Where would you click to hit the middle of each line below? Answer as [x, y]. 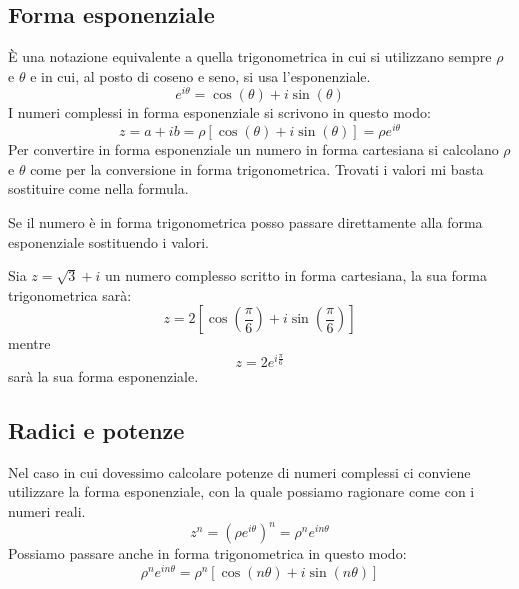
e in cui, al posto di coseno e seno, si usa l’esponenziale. [200, 75]
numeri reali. [47, 510]
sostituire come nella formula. [98, 188]
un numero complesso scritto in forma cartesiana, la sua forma [295, 275]
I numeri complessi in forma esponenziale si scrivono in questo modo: [219, 112]
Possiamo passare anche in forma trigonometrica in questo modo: [207, 553]
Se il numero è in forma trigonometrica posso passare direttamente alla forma [245, 221]
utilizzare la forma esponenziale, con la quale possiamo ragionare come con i [241, 491]
